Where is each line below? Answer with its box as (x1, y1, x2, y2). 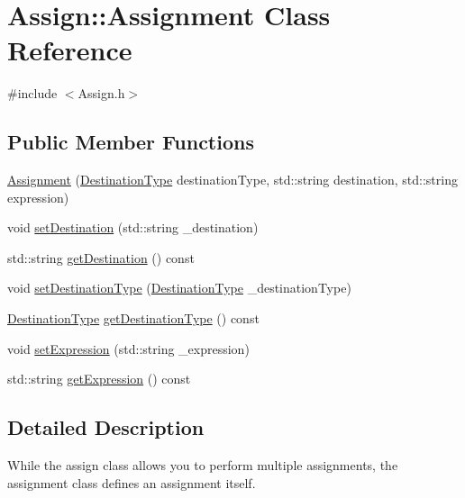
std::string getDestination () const (7, 248, 195, 267)
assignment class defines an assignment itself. (7, 473, 256, 492)
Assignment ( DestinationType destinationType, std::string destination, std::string (7, 170, 458, 189)
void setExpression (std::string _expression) (7, 339, 250, 358)
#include (7, 84, 58, 103)
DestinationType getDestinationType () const (7, 309, 260, 328)
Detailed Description (7, 413, 205, 441)
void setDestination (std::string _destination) (7, 218, 259, 237)
